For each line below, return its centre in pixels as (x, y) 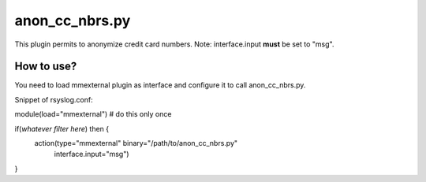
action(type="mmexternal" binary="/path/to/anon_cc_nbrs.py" (136, 143)
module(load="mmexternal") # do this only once (93, 114)
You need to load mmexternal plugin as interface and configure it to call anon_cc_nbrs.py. (160, 85)
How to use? (46, 67)
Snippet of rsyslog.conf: (54, 99)
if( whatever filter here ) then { (62, 128)
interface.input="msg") (92, 154)
